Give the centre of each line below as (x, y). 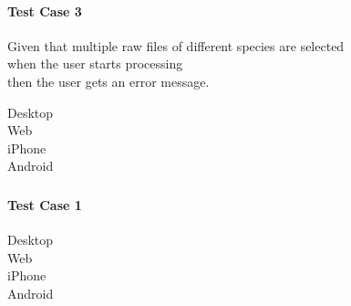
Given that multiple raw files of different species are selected (176, 45)
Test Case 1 (45, 204)
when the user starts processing (95, 63)
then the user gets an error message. (108, 81)
